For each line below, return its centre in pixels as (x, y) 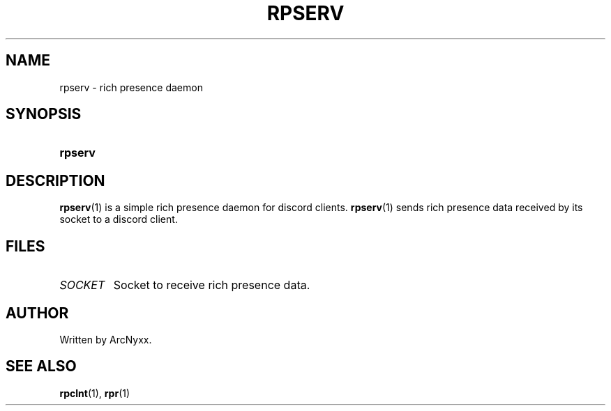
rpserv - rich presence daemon (131, 87)
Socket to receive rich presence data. (212, 285)
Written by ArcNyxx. (106, 339)
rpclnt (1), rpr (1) (95, 393)
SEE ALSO (41, 366)
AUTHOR (37, 313)
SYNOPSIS (44, 114)
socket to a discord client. (119, 219)
